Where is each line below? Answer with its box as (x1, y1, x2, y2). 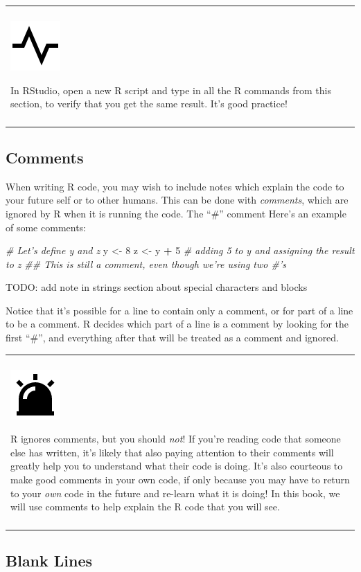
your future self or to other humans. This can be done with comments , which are (6, 193, 349, 207)
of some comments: (6, 220, 87, 234)
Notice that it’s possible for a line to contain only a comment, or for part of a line (6, 303, 353, 317)
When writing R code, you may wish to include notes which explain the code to (6, 179, 344, 193)
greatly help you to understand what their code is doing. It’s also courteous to (10, 458, 343, 473)
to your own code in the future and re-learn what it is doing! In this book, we (10, 485, 340, 500)
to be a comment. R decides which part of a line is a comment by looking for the (6, 316, 349, 331)
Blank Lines (6, 549, 93, 571)
